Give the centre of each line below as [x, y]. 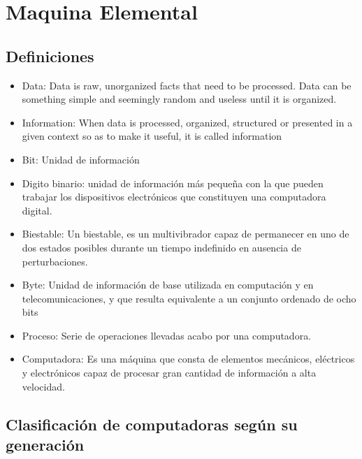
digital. [37, 210]
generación [45, 445]
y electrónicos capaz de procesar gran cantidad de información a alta [169, 373]
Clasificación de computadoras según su [152, 424]
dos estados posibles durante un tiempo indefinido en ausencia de [161, 247]
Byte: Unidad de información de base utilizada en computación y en [168, 285]
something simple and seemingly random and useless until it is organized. [179, 99]
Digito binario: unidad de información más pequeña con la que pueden [173, 183]
